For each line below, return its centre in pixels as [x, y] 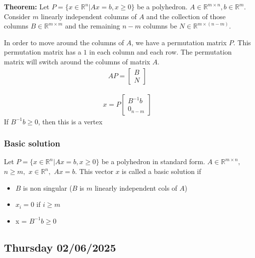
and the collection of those [186, 16]
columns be [160, 26]
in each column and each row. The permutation [161, 52]
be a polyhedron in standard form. [153, 161]
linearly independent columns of [89, 16]
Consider [17, 16]
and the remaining [92, 26]
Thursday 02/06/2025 [60, 247]
